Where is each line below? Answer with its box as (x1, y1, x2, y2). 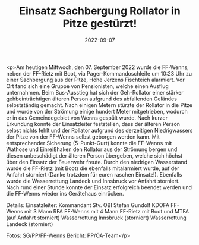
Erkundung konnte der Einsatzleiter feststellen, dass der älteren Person (6, 120, 180, 127)
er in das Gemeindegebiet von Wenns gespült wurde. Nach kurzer (6, 114, 168, 121)
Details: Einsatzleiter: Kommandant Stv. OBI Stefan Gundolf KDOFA (6, 201, 170, 209)
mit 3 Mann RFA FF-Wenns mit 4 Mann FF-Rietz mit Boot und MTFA (24, 208, 189, 215)
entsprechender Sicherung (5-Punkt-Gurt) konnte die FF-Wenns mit (6, 139, 172, 146)
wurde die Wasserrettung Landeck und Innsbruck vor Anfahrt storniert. (6, 177, 180, 184)
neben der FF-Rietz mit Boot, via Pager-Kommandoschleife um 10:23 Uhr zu (6, 70, 192, 77)
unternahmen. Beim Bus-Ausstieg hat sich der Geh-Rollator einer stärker (6, 89, 184, 96)
